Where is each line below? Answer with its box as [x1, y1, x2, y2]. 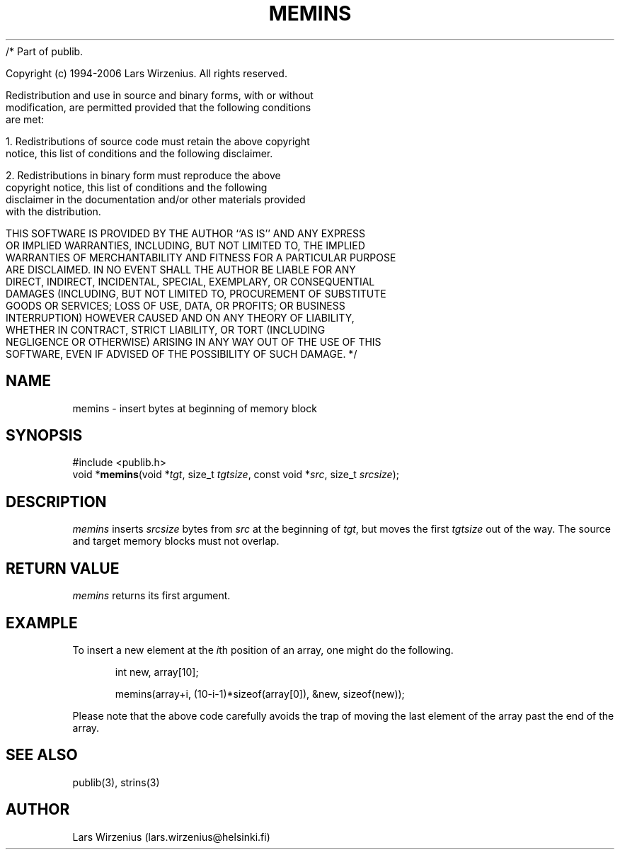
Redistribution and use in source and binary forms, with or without [6, 89, 314, 101]
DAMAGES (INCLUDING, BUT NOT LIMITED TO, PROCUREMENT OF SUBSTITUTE [6, 287, 386, 300]
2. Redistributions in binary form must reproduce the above [6, 169, 281, 181]
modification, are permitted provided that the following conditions [6, 101, 311, 113]
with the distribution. [6, 205, 101, 217]
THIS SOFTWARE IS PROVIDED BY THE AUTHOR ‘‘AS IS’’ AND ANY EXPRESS [6, 227, 365, 239]
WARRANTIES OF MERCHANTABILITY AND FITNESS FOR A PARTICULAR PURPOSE [6, 251, 396, 264]
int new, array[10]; [115, 665, 199, 678]
